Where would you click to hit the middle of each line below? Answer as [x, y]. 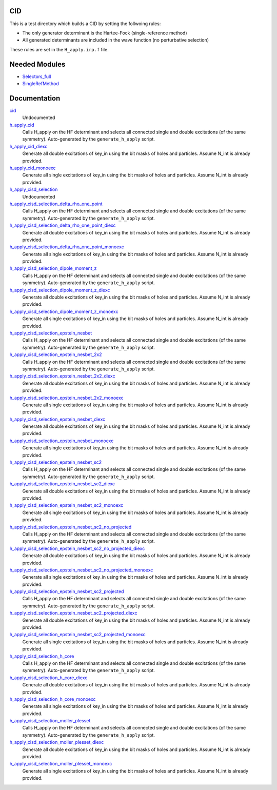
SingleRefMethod [41, 83]
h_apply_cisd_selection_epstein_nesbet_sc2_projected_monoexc [77, 635]
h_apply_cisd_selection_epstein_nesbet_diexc [57, 419]
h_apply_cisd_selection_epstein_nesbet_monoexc [62, 441]
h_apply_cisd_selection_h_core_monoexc [53, 699]
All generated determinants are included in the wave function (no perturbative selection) [116, 40]
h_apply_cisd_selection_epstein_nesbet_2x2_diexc [62, 376]
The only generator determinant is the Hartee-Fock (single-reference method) [105, 33]
